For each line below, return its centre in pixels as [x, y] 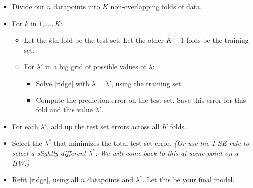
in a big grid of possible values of [96, 66]
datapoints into [77, 6]
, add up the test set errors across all [103, 126]
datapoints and [110, 179]
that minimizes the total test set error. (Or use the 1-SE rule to [151, 143]
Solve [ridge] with [63, 83]
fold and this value [65, 110]
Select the [27, 143]
